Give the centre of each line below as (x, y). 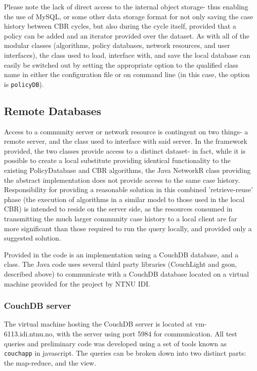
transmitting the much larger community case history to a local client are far (121, 218)
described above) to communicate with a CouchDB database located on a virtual (127, 273)
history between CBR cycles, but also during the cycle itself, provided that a (120, 26)
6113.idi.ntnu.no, (29, 333)
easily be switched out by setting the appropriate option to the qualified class (121, 64)
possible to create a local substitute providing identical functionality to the (117, 160)
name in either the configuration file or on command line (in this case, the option (127, 74)
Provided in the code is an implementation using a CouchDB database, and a (121, 254)
